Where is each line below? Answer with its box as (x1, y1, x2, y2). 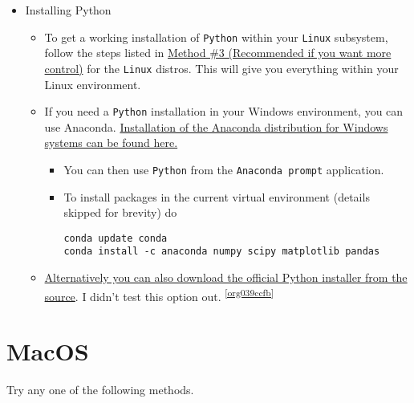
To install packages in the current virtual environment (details (63, 188, 370, 205)
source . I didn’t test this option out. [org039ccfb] (44, 285, 274, 304)
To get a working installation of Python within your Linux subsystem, (44, 28, 388, 45)
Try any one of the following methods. (6, 381, 194, 398)
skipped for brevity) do (63, 204, 177, 221)
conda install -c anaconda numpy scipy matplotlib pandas (63, 246, 380, 258)
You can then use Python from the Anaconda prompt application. (63, 161, 384, 177)
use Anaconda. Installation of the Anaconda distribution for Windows (44, 118, 388, 135)
